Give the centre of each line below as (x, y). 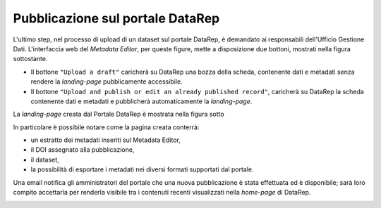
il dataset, (45, 160)
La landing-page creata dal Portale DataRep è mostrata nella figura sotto (119, 114)
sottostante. (31, 59)
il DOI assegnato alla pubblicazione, (83, 150)
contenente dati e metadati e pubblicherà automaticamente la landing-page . (141, 101)
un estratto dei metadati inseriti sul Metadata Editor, (106, 140)
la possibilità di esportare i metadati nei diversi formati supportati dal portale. (142, 169)
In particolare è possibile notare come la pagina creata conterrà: (106, 127)
